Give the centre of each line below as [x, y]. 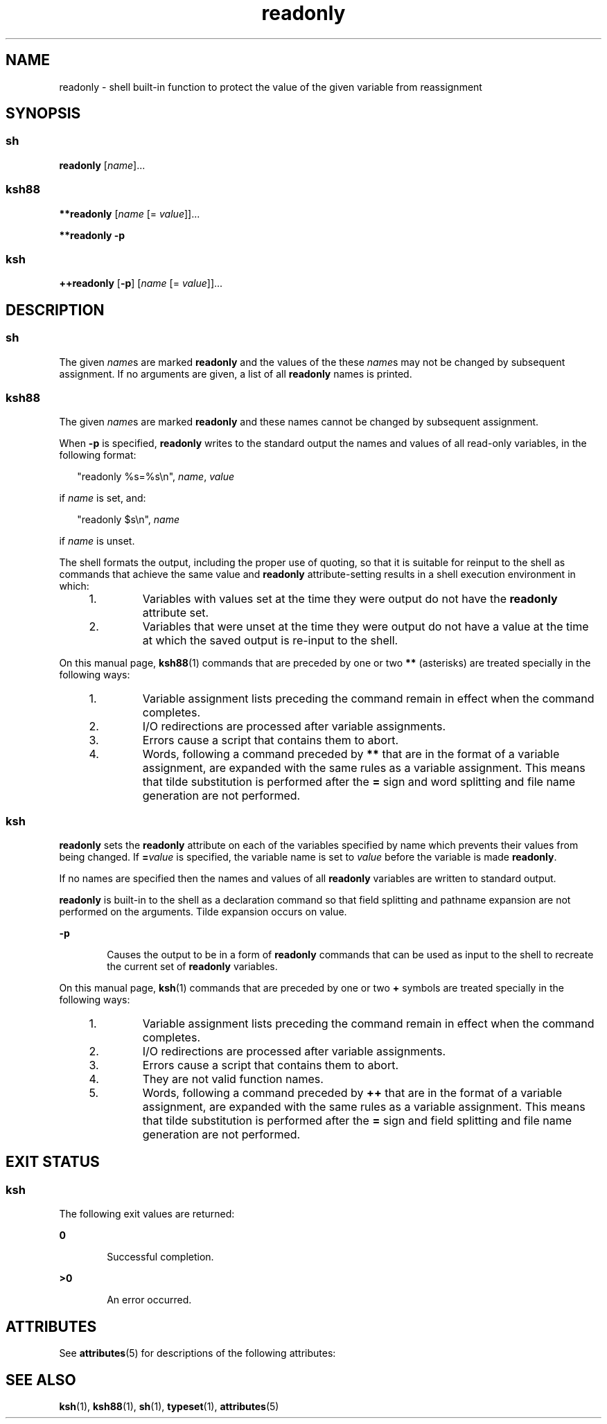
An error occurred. [149, 1300]
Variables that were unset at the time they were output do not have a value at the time [366, 627]
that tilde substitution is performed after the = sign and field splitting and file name [357, 1121]
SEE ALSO [41, 1380]
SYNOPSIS [43, 114]
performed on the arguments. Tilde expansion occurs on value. [203, 912]
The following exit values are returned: [147, 1214]
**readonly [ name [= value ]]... [130, 213]
